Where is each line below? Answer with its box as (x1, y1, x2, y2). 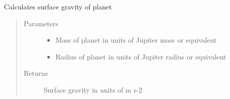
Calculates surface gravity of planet (4, 1, 112, 11)
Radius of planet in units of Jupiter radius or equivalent (55, 51, 227, 61)
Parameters (23, 18, 58, 28)
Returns (23, 68, 48, 78)
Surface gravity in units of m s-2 (43, 84, 142, 95)
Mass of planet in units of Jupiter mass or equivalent (55, 35, 217, 45)
